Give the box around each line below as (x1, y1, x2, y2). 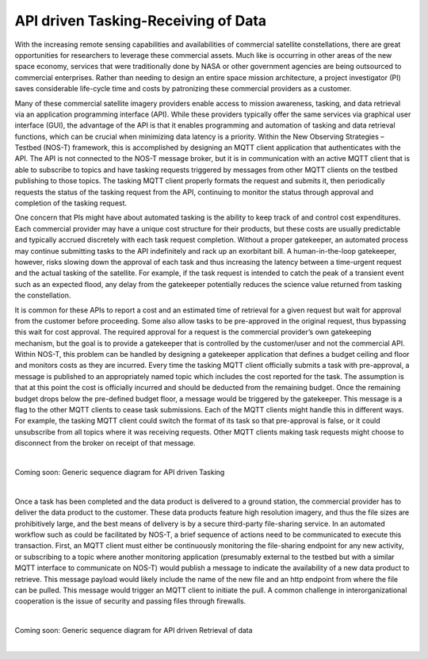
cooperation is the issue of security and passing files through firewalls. (14, 596, 246, 606)
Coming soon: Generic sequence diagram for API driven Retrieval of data (14, 626, 253, 635)
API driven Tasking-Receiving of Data (14, 12, 267, 29)
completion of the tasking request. (14, 198, 127, 208)
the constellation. (14, 290, 71, 301)
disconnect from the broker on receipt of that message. (14, 439, 196, 448)
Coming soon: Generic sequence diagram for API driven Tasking (14, 468, 225, 477)
